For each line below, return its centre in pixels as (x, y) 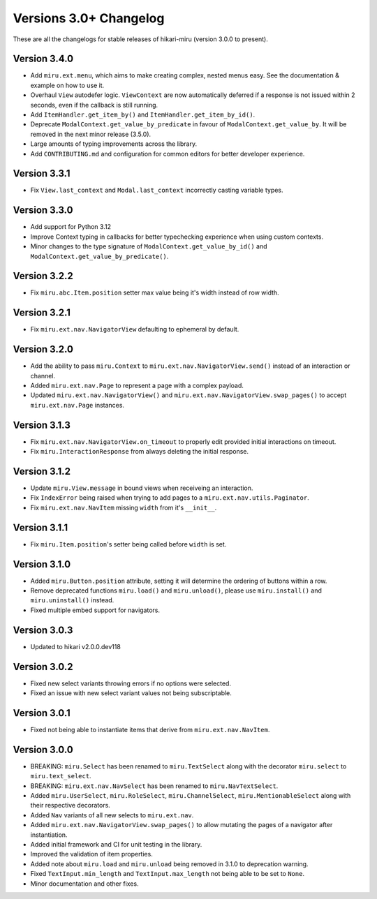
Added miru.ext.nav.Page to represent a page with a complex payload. (137, 386)
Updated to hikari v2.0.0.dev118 (76, 646)
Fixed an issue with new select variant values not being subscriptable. (131, 693)
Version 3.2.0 (43, 349)
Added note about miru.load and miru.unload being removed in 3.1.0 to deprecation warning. (169, 864)
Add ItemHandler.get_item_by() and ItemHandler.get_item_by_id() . (143, 114)
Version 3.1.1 (40, 527)
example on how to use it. (67, 85)
